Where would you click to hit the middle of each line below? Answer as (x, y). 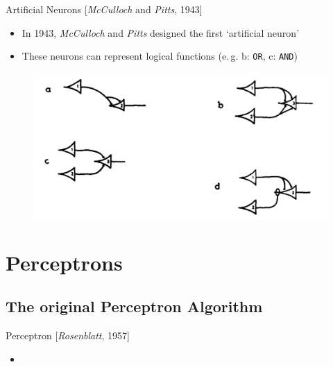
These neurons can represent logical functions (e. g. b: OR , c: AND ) (160, 56)
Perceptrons (64, 262)
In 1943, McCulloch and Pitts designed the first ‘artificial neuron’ (161, 32)
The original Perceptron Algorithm (134, 306)
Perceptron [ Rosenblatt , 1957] (68, 335)
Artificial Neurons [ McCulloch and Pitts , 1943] (104, 9)
